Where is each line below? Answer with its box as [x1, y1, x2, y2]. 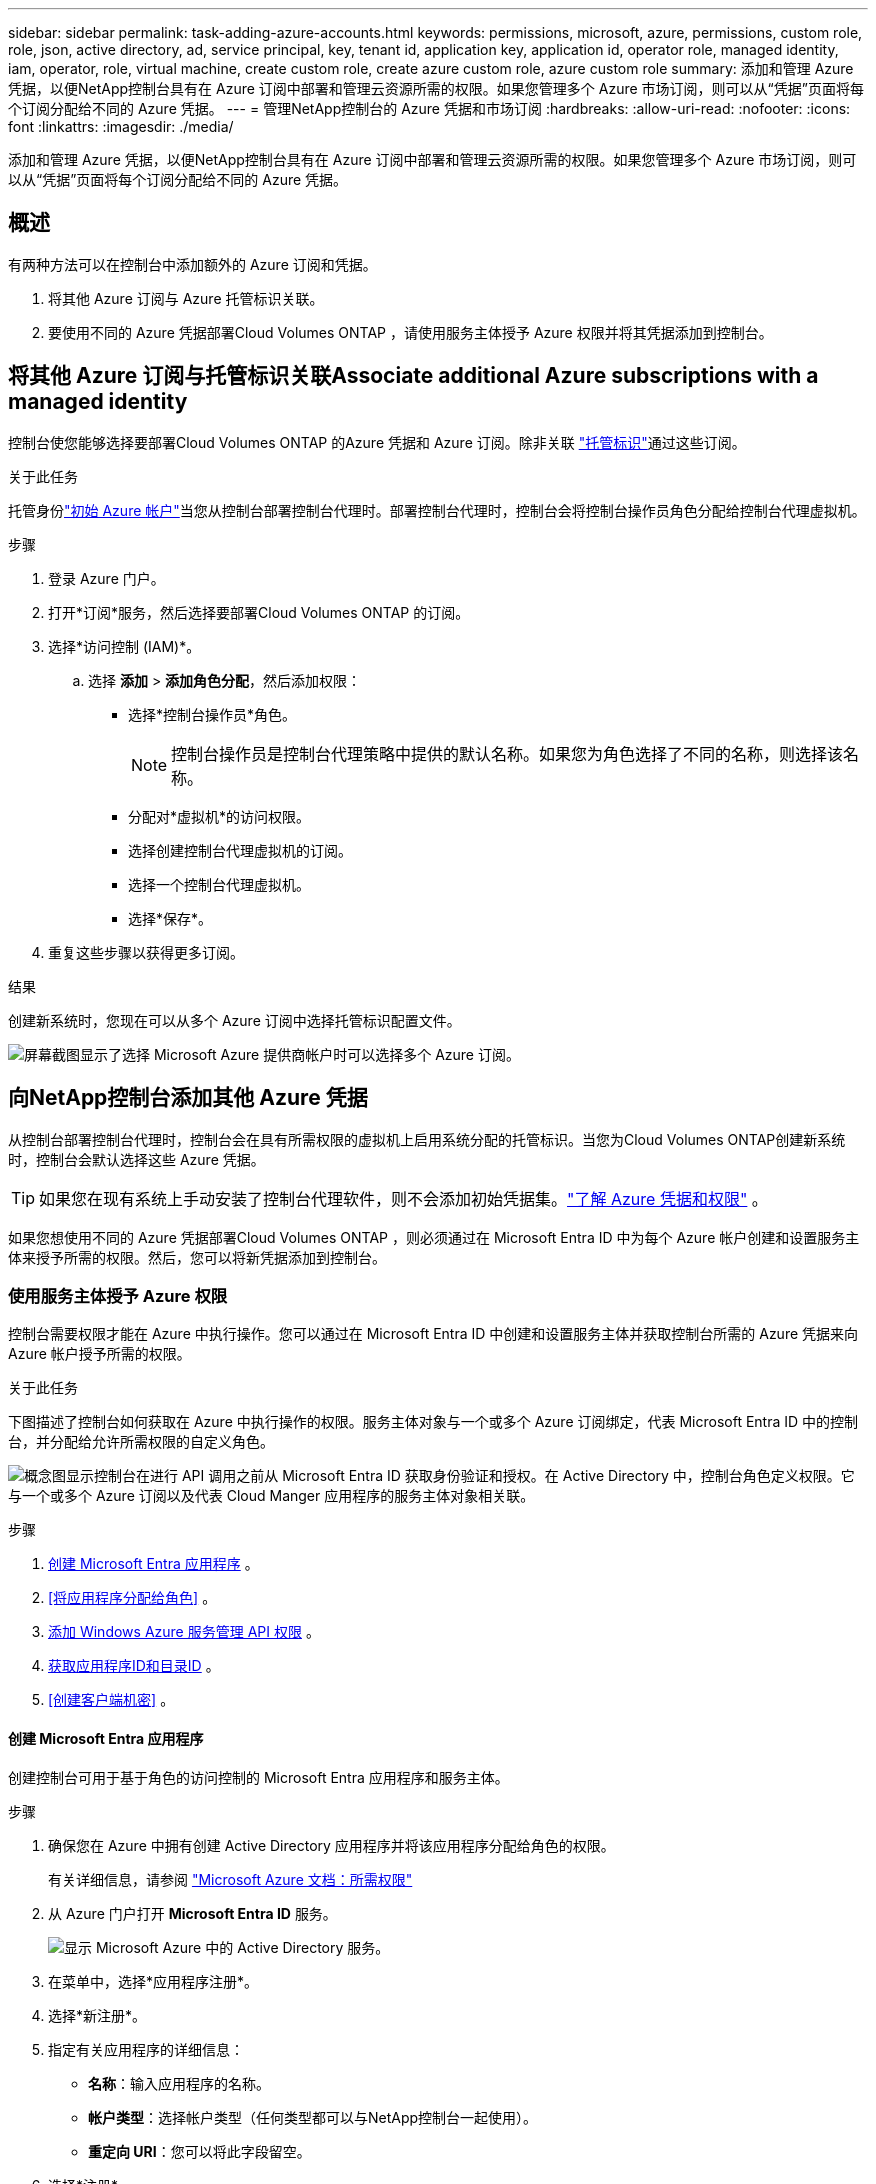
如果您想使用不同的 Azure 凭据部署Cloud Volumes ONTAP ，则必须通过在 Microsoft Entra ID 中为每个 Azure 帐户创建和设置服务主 [8, 1228, 860, 1246]
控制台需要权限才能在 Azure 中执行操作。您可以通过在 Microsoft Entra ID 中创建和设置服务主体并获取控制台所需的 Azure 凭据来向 [8, 1325, 859, 1343]
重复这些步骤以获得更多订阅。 [48, 943, 244, 961]
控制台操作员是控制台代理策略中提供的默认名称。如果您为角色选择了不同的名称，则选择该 [171, 743, 844, 764]
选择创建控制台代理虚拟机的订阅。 [128, 841, 352, 859]
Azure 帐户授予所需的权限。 [8, 1345, 191, 1363]
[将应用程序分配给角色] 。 [48, 1589, 217, 1607]
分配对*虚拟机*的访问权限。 [128, 807, 311, 825]
